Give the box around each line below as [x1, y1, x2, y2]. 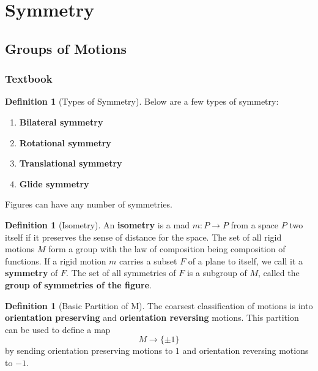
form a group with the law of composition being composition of [48, 242, 286, 255]
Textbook [5, 71, 53, 86]
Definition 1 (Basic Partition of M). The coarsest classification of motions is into [5, 299, 313, 312]
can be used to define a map [5, 323, 111, 335]
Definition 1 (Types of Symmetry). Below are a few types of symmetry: [5, 95, 279, 108]
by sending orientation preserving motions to [5, 344, 173, 357]
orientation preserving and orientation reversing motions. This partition [5, 311, 299, 324]
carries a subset [119, 254, 177, 267]
